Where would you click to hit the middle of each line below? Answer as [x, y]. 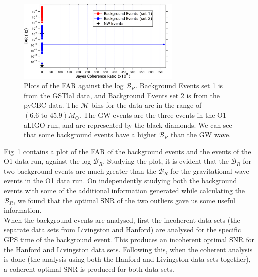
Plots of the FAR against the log [74, 86]
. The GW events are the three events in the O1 [153, 115]
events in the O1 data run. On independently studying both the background [121, 180]
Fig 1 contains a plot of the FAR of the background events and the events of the [128, 151]
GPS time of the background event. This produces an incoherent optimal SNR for [129, 239]
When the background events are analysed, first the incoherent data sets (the [122, 219]
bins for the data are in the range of [146, 105]
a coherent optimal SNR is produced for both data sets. [89, 268]
